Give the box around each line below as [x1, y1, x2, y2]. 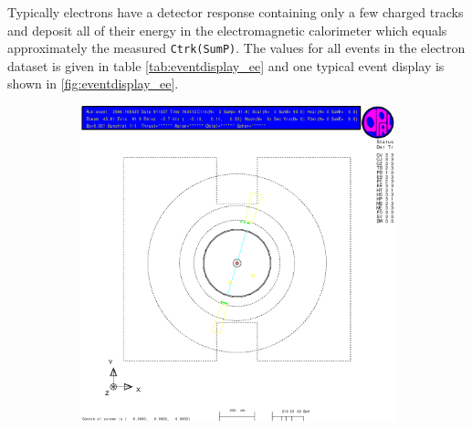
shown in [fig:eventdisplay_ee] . [7, 74, 179, 93]
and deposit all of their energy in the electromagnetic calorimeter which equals [7, 20, 447, 39]
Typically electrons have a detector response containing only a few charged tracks [7, 3, 464, 21]
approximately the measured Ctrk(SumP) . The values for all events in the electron [7, 38, 466, 58]
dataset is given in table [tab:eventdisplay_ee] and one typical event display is [7, 56, 445, 75]
